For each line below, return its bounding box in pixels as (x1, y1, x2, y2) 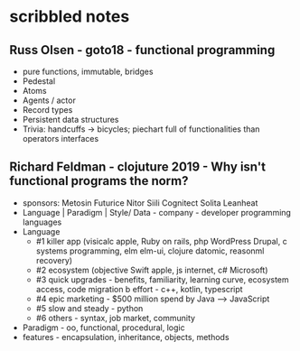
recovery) (35, 254, 73, 265)
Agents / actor (22, 95, 77, 106)
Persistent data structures (22, 115, 119, 125)
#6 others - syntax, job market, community (35, 312, 196, 323)
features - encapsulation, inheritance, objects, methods (22, 331, 230, 342)
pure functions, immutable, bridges (22, 66, 154, 77)
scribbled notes (9, 6, 130, 27)
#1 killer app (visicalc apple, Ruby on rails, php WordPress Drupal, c (35, 236, 287, 246)
